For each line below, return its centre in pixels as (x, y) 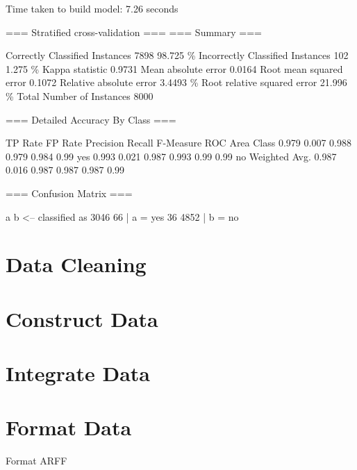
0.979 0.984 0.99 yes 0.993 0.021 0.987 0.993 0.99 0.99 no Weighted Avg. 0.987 (171, 156)
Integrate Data (78, 373)
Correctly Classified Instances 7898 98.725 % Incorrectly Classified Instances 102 (177, 55)
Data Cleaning (76, 264)
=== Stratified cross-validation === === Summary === (134, 32)
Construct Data (82, 318)
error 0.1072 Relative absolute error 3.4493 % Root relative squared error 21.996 (176, 82)
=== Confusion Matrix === (69, 193)
